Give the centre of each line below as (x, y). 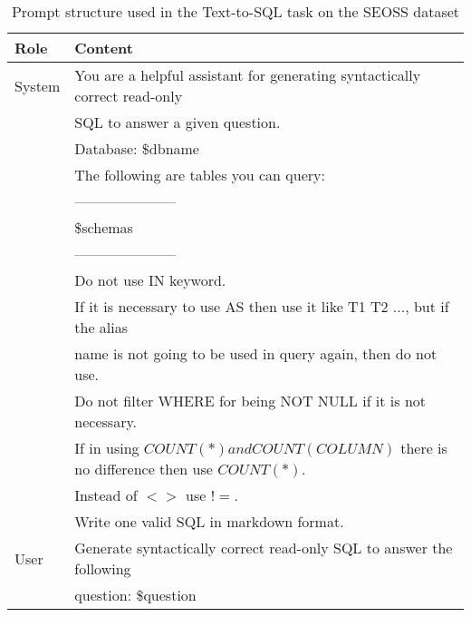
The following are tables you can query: (200, 175)
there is (424, 448)
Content (104, 48)
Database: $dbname (137, 148)
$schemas (104, 227)
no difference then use (144, 469)
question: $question (135, 595)
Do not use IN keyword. (150, 280)
